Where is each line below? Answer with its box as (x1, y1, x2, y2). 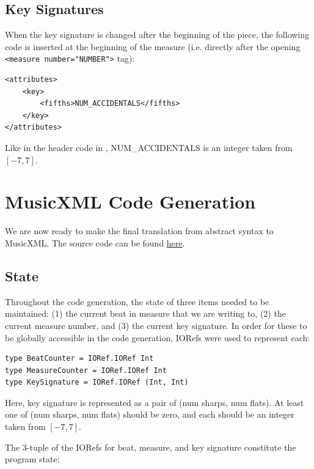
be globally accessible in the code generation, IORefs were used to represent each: (5, 331, 310, 344)
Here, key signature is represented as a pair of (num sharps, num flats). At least (5, 396, 304, 408)
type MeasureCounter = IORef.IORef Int (5, 366, 167, 375)
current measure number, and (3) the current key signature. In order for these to (5, 319, 307, 331)
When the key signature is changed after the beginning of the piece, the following (5, 28, 310, 41)
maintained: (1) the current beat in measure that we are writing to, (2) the (5, 307, 286, 320)
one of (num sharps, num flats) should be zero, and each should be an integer (5, 408, 294, 421)
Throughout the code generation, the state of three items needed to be (5, 295, 269, 308)
